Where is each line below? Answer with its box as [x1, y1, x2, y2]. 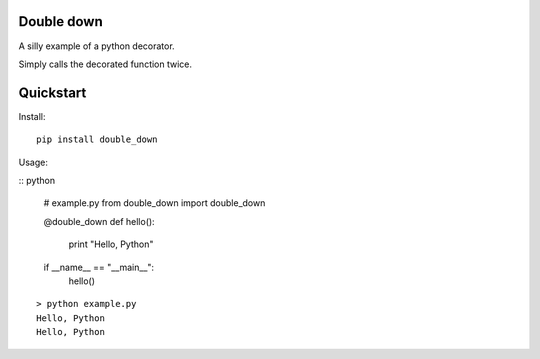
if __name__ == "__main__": [43, 261, 155, 273]
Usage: [18, 156, 49, 168]
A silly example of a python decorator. [18, 40, 175, 52]
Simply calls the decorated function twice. [18, 58, 193, 70]
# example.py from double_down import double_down [43, 197, 266, 209]
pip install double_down [36, 134, 158, 145]
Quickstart [18, 84, 87, 101]
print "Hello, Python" [68, 238, 154, 250]
